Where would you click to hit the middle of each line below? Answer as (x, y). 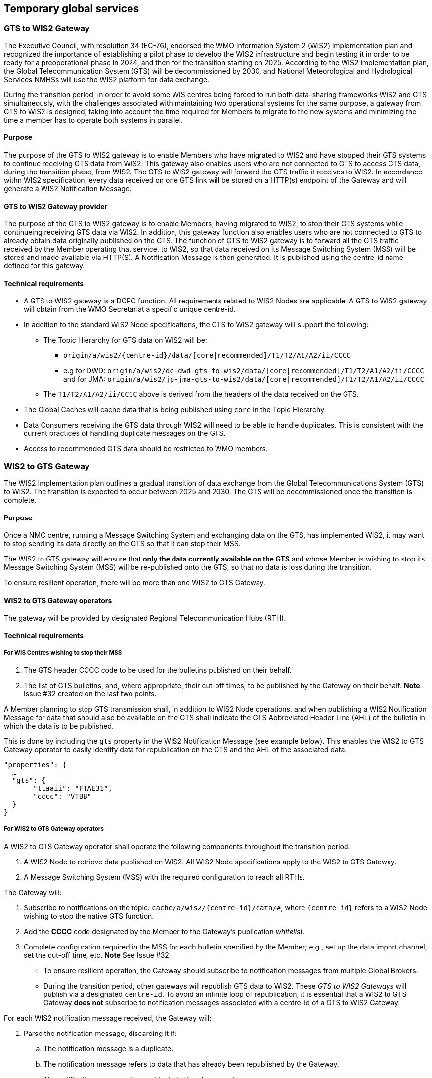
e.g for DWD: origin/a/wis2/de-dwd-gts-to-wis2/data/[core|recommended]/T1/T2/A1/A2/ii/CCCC (244, 371)
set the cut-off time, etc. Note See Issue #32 (96, 955)
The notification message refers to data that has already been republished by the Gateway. (191, 1064)
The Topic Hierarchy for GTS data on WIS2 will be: (125, 340)
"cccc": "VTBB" (63, 797)
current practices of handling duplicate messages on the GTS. (125, 433)
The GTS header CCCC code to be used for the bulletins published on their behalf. (158, 670)
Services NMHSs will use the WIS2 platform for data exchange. (107, 79)
